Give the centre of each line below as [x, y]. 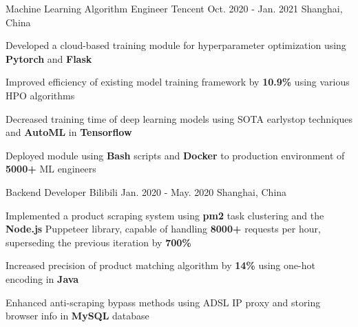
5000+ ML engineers [51, 169]
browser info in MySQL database [77, 316]
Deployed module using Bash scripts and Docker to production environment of [175, 155]
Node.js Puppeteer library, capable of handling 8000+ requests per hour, [163, 229]
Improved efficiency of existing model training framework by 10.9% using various [178, 82]
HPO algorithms [40, 95]
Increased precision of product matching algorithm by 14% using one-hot [160, 265]
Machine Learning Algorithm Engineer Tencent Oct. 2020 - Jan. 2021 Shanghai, [174, 8]
